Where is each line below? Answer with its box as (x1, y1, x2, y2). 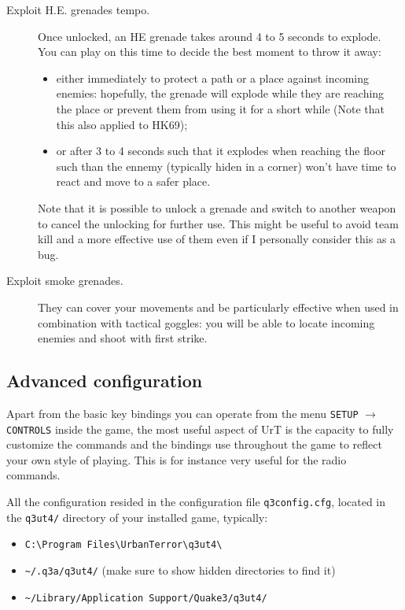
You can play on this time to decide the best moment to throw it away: (38, 43, 381, 60)
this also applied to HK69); (56, 116, 188, 132)
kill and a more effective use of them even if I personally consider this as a (38, 231, 396, 247)
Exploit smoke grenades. (6, 272, 123, 289)
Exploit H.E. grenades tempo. (6, 2, 150, 17)
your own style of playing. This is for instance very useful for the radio (6, 451, 347, 468)
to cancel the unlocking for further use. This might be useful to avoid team (38, 215, 399, 231)
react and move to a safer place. (56, 173, 211, 190)
